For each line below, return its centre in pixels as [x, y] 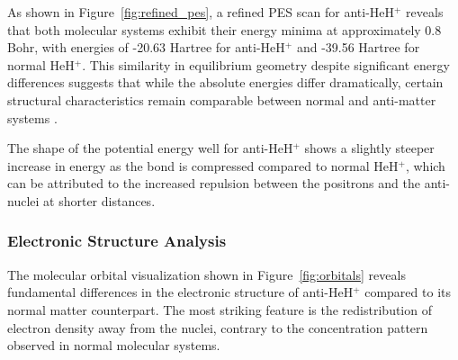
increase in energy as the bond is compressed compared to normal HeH [203, 165]
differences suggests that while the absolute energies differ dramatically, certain [225, 82]
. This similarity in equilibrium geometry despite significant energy [266, 64]
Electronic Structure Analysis [117, 241]
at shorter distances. [99, 200]
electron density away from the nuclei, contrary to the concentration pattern [218, 327]
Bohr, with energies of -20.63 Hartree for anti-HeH [146, 47]
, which [425, 165]
